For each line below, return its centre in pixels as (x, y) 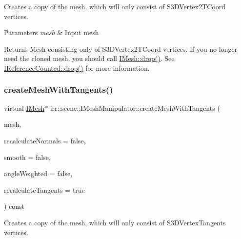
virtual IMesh (24, 108)
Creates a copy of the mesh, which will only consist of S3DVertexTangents (115, 222)
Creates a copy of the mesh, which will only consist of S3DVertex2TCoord (115, 6)
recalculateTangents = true (44, 189)
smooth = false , (27, 157)
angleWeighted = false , (38, 173)
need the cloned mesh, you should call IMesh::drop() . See (89, 58)
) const (14, 206)
